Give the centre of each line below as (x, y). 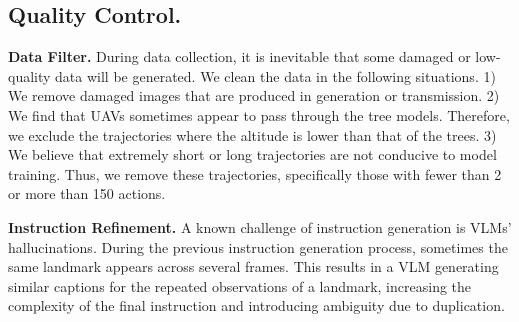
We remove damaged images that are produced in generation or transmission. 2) (254, 95)
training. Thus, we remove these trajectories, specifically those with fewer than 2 (255, 173)
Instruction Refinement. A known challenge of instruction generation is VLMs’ (260, 226)
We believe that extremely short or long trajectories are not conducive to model (252, 154)
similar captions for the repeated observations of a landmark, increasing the (240, 285)
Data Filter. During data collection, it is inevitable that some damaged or (239, 56)
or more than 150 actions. (87, 193)
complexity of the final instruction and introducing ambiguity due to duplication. (256, 305)
